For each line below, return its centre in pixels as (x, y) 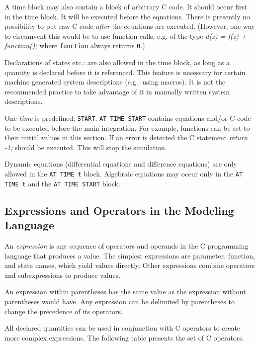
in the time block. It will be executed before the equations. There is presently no (127, 16)
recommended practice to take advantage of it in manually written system (117, 91)
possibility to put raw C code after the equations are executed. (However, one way (130, 26)
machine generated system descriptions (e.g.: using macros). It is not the (115, 82)
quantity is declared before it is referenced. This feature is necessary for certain (125, 72)
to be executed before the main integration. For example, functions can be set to (127, 128)
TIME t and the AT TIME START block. (62, 183)
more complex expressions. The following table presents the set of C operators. (124, 337)
